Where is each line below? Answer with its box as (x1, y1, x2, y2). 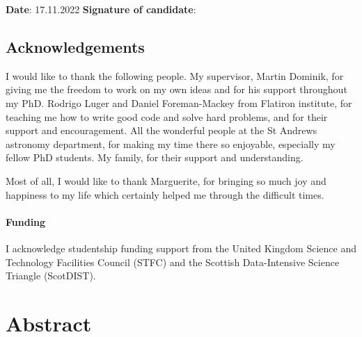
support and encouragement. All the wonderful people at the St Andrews (6, 123, 317, 138)
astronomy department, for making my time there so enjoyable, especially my (6, 136, 336, 151)
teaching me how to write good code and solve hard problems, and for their (6, 109, 328, 124)
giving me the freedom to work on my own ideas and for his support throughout (6, 82, 347, 97)
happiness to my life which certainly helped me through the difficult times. (6, 187, 324, 202)
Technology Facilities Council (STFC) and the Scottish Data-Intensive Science (6, 254, 340, 269)
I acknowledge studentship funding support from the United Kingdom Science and (6, 240, 356, 255)
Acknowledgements (6, 35, 145, 57)
